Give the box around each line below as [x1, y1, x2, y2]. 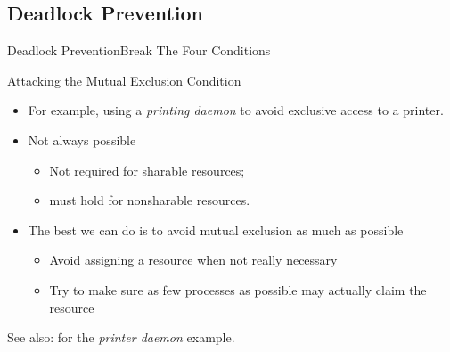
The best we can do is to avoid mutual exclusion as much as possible [28, 220, 404, 239]
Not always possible [28, 130, 136, 149]
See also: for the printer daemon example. [7, 328, 235, 347]
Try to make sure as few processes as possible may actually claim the [49, 280, 427, 299]
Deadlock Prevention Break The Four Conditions [7, 41, 271, 60]
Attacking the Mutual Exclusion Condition [7, 70, 241, 89]
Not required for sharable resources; [49, 160, 245, 179]
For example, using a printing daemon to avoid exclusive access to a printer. [28, 101, 444, 119]
